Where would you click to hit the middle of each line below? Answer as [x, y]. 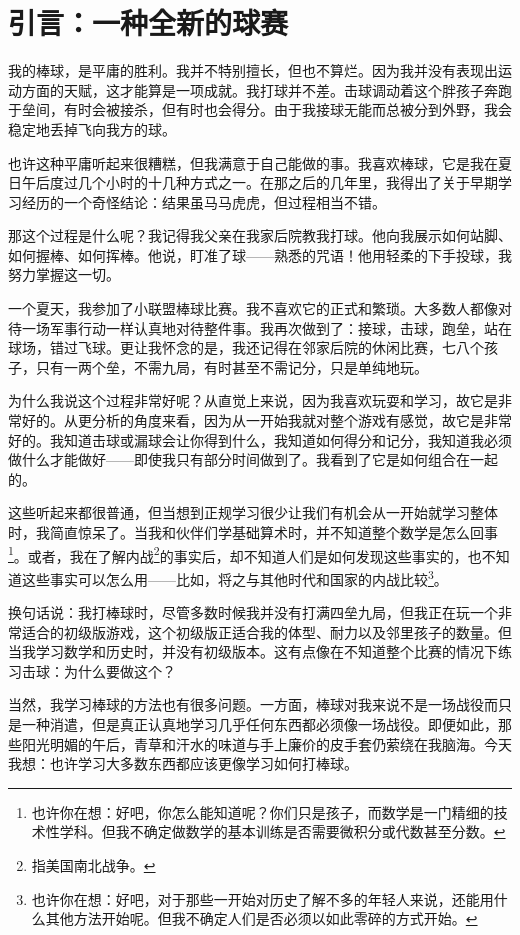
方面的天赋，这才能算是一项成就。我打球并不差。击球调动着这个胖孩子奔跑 [266, 89]
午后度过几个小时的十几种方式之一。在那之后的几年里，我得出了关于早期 [259, 182]
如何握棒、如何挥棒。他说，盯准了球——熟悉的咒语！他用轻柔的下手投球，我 [260, 254]
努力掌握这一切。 [64, 274]
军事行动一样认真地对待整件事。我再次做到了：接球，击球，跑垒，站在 [280, 327]
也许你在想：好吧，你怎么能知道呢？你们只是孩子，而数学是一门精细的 [262, 811]
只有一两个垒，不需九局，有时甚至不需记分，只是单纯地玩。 [231, 366]
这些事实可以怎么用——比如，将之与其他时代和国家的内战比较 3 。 [234, 577]
